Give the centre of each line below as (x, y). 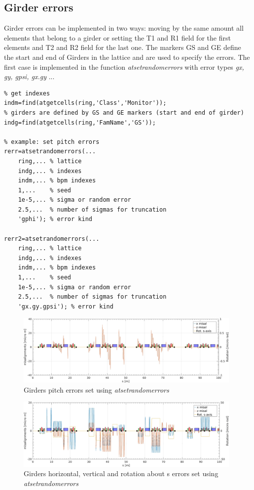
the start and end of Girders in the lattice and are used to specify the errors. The (127, 57)
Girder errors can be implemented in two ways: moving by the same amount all (124, 28)
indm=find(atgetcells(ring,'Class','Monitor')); (85, 103)
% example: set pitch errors (52, 142)
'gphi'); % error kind (55, 219)
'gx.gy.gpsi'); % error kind (66, 306)
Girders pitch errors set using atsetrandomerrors (96, 389)
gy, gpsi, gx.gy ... (29, 76)
